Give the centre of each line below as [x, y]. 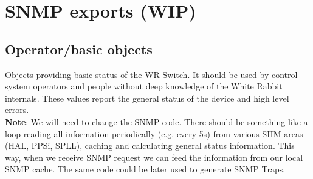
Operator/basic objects [79, 49]
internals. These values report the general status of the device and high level [147, 98]
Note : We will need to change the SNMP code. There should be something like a [156, 121]
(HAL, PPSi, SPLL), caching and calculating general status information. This [150, 145]
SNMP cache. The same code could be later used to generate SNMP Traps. [145, 169]
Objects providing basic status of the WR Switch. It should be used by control [151, 74]
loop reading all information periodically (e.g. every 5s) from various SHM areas [154, 133]
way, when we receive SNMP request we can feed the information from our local [154, 157]
